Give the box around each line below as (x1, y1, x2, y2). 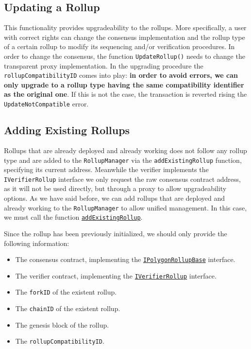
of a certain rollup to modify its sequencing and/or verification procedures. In (4, 41, 235, 52)
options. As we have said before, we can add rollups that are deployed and (4, 193, 225, 203)
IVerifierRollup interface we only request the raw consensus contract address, (4, 174, 241, 184)
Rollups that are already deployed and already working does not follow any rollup (4, 145, 247, 155)
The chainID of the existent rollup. (15, 303, 120, 314)
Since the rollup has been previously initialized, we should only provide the (4, 228, 227, 238)
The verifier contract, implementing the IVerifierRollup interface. (15, 270, 217, 280)
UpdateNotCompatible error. (4, 99, 89, 109)
